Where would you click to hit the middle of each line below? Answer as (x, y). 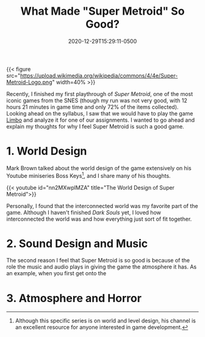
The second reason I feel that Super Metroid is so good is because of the (98, 261)
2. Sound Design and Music (77, 243)
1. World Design (47, 151)
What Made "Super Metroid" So (103, 11)
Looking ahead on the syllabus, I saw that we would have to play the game (100, 113)
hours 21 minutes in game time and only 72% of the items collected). (92, 107)
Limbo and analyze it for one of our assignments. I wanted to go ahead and (101, 120)
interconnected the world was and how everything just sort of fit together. (99, 219)
